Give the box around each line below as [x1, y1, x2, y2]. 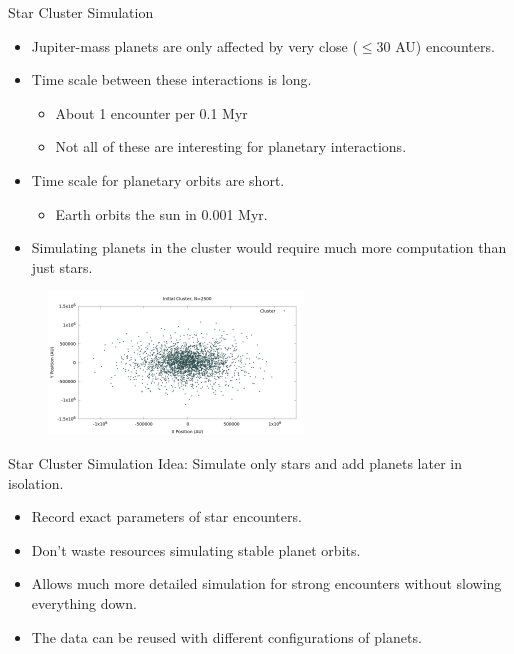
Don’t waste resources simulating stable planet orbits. [31, 539, 361, 560]
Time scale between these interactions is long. [31, 69, 312, 90]
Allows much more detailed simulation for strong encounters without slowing [31, 573, 502, 594]
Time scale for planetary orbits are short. [31, 169, 285, 190]
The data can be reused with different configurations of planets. [31, 626, 422, 647]
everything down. [31, 592, 137, 613]
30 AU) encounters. [376, 35, 495, 56]
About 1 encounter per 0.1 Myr [55, 102, 248, 123]
